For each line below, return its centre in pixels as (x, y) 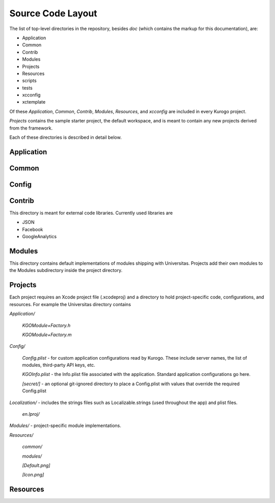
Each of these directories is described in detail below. (65, 137)
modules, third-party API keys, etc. (59, 365)
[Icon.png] (33, 475)
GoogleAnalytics (39, 237)
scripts (29, 81)
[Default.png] (36, 465)
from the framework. (31, 128)
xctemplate (34, 102)
